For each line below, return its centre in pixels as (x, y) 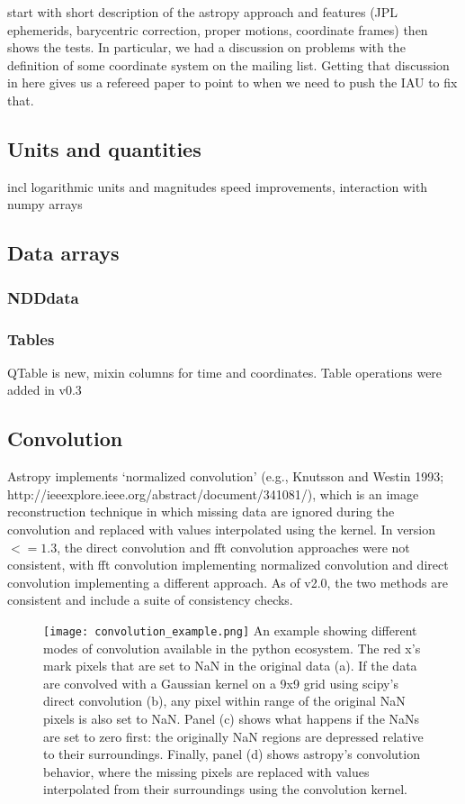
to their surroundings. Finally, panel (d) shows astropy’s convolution (232, 754)
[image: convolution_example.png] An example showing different (230, 630)
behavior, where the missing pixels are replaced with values (206, 771)
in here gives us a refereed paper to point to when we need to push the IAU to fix (232, 82)
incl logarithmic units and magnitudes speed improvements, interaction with (218, 186)
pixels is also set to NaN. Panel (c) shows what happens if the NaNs (232, 718)
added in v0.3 (45, 390)
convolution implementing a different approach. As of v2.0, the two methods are (228, 582)
